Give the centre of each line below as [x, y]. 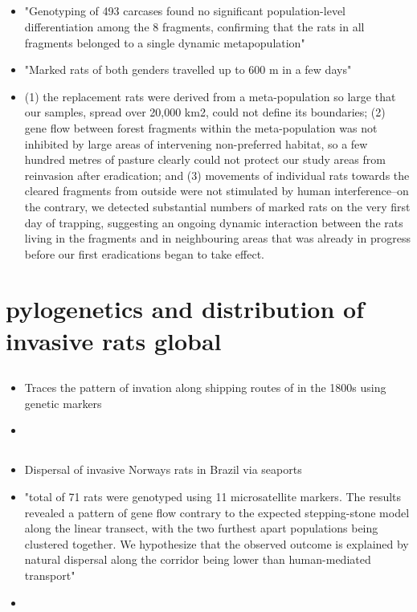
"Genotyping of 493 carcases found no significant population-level [185, 11]
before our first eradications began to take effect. [144, 253]
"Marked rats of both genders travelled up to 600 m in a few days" [188, 69]
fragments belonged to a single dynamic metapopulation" [165, 42]
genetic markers [63, 403]
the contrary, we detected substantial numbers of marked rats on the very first [217, 206]
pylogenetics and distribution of [185, 309]
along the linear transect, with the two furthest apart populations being [201, 528]
